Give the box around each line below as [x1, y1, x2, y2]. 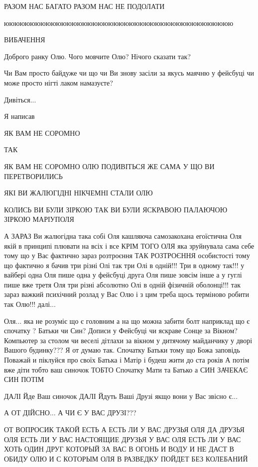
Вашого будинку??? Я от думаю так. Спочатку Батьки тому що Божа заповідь [4, 345, 240, 355]
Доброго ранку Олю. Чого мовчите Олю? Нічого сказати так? [4, 51, 191, 61]
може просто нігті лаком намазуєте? [4, 77, 113, 88]
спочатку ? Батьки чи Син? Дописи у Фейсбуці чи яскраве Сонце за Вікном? [4, 325, 238, 336]
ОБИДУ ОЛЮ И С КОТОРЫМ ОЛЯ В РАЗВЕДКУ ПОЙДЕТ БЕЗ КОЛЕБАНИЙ [4, 453, 248, 464]
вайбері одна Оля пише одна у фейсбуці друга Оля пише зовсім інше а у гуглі [4, 270, 242, 280]
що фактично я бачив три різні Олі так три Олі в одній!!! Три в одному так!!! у [4, 260, 245, 270]
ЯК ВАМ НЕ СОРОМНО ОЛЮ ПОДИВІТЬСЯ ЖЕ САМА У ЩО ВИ [4, 161, 215, 171]
